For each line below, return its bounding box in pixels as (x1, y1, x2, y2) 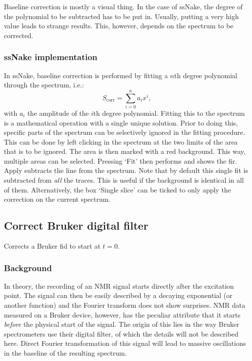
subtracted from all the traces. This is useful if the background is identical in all (4, 175, 244, 185)
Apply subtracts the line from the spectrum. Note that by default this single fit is (4, 165, 248, 175)
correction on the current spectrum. (4, 194, 111, 204)
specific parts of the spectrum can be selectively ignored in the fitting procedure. (4, 127, 245, 137)
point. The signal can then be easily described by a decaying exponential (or (4, 290, 232, 300)
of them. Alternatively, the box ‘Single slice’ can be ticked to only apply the (4, 184, 231, 194)
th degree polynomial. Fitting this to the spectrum (93, 107, 245, 118)
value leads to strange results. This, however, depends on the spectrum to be (4, 21, 233, 31)
